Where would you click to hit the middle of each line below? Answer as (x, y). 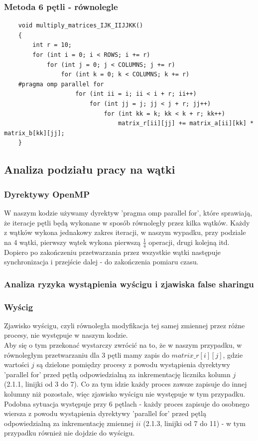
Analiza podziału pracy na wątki (90, 169)
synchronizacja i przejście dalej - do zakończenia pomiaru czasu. (101, 262)
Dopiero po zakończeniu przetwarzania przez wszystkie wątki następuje (112, 252)
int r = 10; (52, 45)
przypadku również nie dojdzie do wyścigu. (69, 433)
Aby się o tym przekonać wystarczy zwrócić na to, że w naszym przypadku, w (123, 344)
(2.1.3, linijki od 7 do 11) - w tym (194, 423)
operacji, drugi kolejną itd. (189, 242)
